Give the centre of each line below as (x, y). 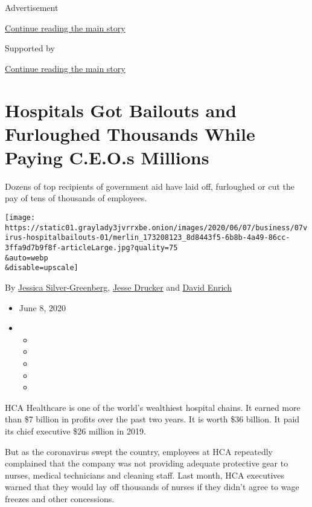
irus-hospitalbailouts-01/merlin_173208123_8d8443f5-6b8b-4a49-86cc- (148, 238)
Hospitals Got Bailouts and (121, 110)
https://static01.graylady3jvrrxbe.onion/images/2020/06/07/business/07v (156, 228)
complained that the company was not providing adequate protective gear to (147, 463)
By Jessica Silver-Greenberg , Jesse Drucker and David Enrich (118, 287)
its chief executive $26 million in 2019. (75, 431)
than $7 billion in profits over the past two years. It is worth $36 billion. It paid (152, 419)
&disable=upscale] (42, 268)
